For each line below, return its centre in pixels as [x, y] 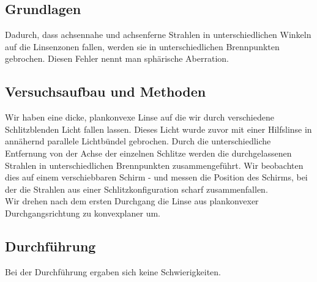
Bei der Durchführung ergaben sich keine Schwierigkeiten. [113, 271]
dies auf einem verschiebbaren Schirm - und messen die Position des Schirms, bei [156, 177]
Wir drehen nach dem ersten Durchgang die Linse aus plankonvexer [132, 201]
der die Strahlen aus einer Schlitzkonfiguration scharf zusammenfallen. [136, 189]
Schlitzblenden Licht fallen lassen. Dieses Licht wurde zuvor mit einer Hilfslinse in [158, 129]
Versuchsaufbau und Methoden [106, 91]
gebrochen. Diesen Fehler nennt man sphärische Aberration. [117, 58]
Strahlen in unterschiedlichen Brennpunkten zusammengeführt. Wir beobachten [154, 165]
